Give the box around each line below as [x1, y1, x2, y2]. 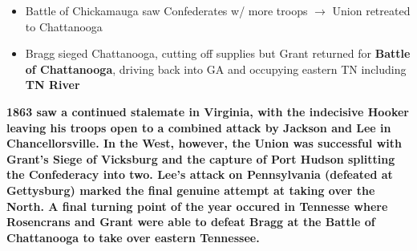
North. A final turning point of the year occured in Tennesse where [6, 197, 388, 214]
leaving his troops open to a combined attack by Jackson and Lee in [6, 119, 391, 136]
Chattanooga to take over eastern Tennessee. [6, 229, 260, 245]
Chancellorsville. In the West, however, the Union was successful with [6, 135, 402, 152]
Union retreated [332, 2, 411, 18]
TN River [25, 76, 80, 93]
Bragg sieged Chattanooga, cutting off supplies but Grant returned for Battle [25, 45, 411, 62]
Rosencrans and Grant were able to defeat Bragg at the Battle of [6, 213, 375, 230]
